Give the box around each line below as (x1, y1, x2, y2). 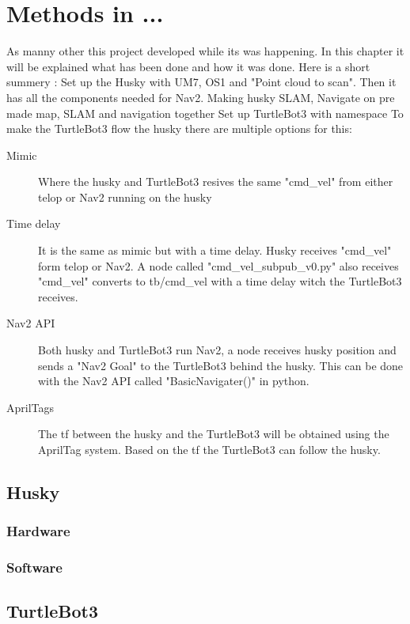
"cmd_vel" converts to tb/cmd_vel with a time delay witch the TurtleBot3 (38, 273, 402, 289)
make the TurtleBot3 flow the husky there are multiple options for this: (6, 120, 352, 137)
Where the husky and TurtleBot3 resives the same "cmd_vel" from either (38, 173, 393, 190)
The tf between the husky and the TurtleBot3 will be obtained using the (38, 425, 389, 442)
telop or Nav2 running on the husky (38, 188, 212, 205)
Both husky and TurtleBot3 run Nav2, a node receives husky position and (38, 342, 397, 358)
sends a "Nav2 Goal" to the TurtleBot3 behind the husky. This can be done (38, 357, 404, 373)
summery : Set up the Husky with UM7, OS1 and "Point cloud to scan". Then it (6, 74, 397, 90)
